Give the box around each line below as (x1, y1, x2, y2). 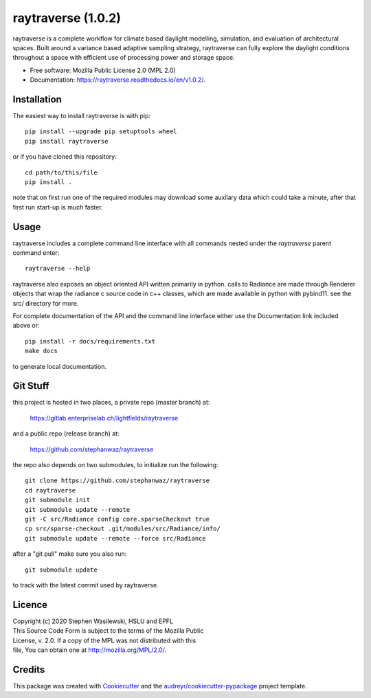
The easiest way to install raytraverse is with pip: (12, 112, 151, 120)
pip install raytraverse (25, 137, 109, 145)
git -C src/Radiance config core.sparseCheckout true (25, 515, 210, 523)
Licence (12, 598, 48, 611)
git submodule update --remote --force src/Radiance (25, 534, 206, 542)
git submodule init (25, 496, 91, 504)
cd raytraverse (25, 486, 76, 494)
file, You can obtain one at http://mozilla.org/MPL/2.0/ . (12, 646, 167, 654)
